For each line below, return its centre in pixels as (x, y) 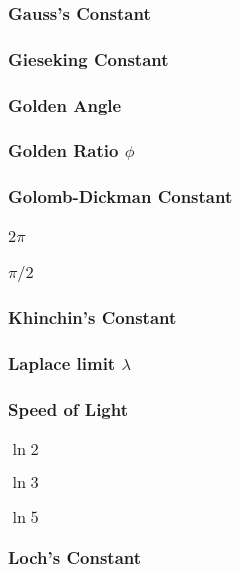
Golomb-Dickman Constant (120, 196)
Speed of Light (68, 408)
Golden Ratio (63, 150)
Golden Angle (65, 104)
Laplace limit (62, 362)
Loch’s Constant (75, 557)
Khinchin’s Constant (92, 316)
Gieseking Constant (88, 58)
